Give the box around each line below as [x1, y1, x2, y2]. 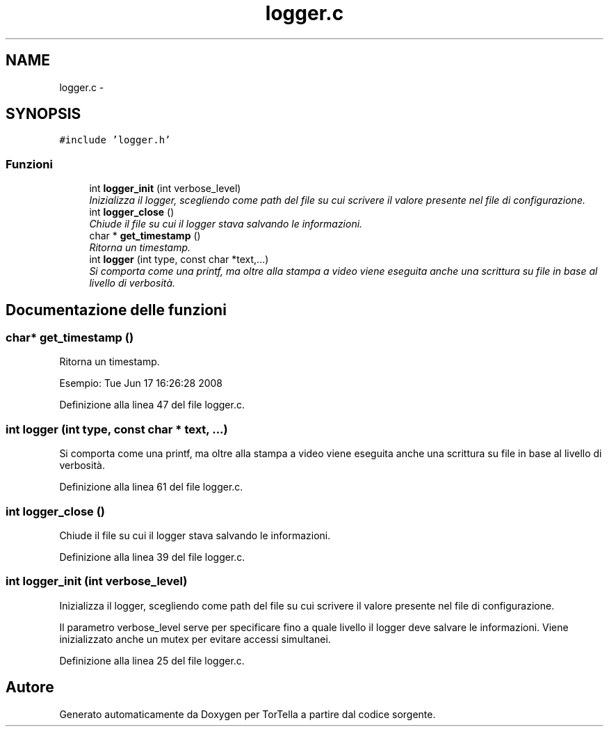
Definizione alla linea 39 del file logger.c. [59, 550, 245, 563]
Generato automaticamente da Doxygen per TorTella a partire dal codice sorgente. [59, 708, 436, 720]
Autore [6, 678, 54, 697]
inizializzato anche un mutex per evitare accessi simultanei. [59, 632, 331, 645]
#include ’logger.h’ [59, 134, 171, 146]
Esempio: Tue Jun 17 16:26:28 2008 [59, 377, 223, 390]
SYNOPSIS [6, 105, 81, 123]
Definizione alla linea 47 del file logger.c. [59, 399, 245, 411]
